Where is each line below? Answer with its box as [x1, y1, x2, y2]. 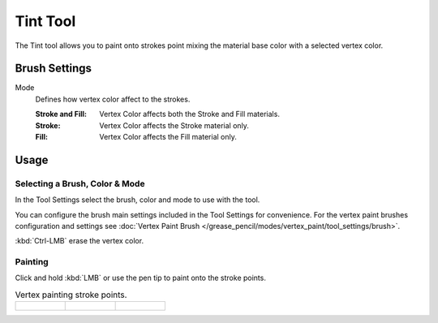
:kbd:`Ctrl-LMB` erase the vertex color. [15, 236, 144, 246]
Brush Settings [15, 62, 92, 75]
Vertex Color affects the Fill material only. [99, 132, 237, 142]
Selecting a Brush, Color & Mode [15, 178, 145, 189]
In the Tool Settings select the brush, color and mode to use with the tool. [15, 195, 260, 205]
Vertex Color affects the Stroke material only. [99, 120, 249, 130]
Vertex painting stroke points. [15, 289, 127, 300]
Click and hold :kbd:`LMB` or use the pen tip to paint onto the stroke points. [15, 273, 267, 283]
